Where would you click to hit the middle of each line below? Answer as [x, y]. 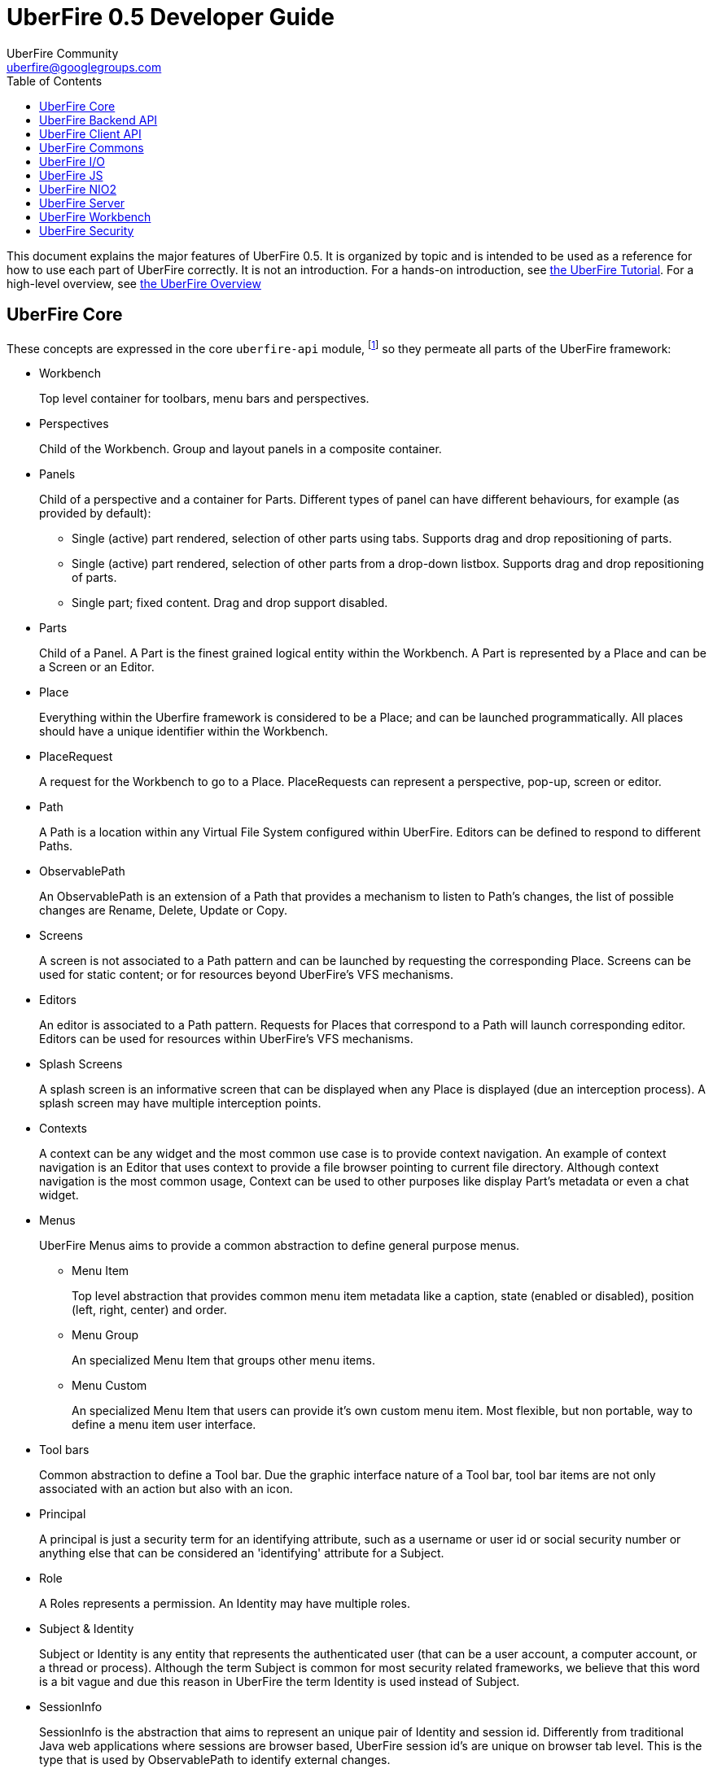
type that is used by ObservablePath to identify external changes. [215, 1760]
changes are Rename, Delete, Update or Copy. [164, 911]
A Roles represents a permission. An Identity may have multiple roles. [225, 1604]
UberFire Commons [92, 147]
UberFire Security [87, 230]
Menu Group [105, 1335]
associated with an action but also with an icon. [166, 1489]
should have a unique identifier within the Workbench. [184, 731]
